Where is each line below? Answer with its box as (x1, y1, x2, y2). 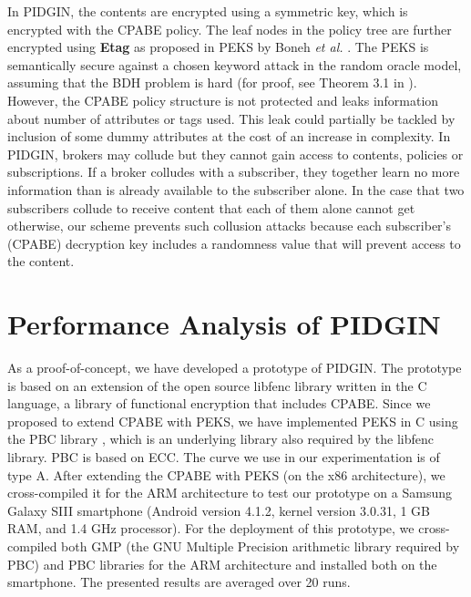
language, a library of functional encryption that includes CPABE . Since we (7, 394, 431, 413)
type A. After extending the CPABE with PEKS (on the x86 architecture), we (7, 465, 445, 484)
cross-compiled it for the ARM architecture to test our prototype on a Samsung (7, 483, 452, 502)
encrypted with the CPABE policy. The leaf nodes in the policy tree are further (7, 19, 452, 38)
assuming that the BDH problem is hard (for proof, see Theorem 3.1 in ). (7, 73, 417, 92)
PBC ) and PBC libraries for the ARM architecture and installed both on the (7, 554, 437, 573)
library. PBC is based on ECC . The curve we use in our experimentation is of (7, 448, 440, 466)
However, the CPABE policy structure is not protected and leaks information (7, 90, 439, 109)
